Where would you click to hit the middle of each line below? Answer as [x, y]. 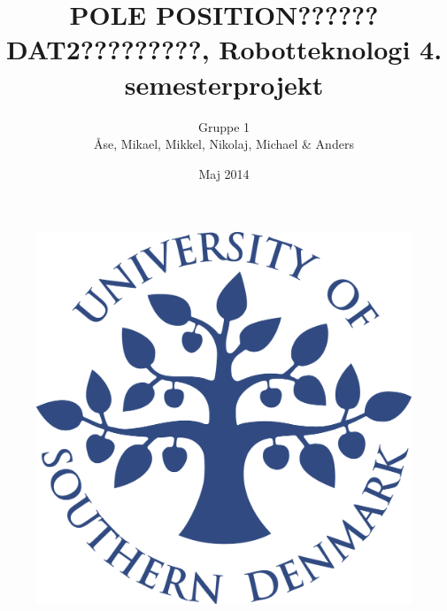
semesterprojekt [224, 84]
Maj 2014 [224, 173]
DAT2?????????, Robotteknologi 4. [224, 49]
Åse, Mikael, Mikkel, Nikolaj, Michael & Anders [224, 144]
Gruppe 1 [224, 126]
